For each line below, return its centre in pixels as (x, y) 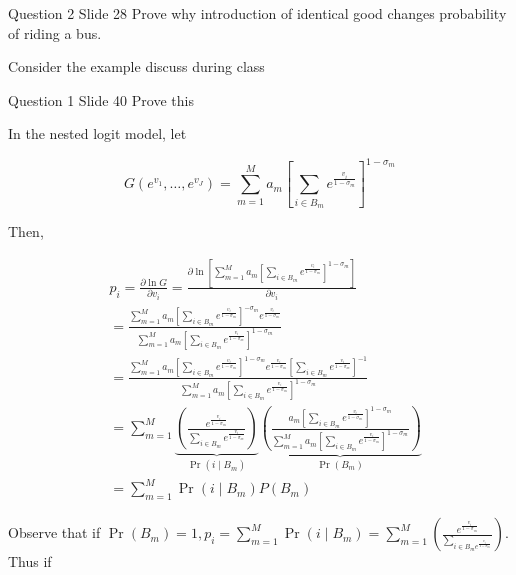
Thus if (30, 561)
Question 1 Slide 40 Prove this (101, 99)
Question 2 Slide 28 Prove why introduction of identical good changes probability (257, 13)
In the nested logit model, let (97, 133)
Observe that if (54, 532)
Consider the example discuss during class (136, 66)
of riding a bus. (55, 32)
